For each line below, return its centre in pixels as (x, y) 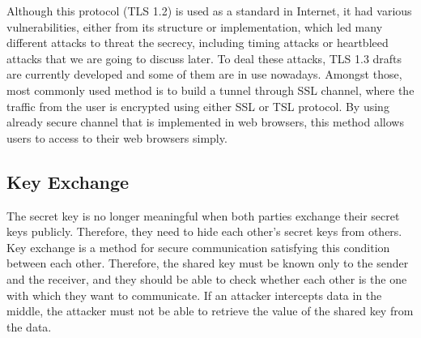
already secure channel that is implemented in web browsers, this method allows (205, 122)
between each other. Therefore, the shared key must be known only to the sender (208, 263)
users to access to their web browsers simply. (117, 137)
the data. (29, 326)
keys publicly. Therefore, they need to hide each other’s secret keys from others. (204, 231)
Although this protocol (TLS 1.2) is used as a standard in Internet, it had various (209, 11)
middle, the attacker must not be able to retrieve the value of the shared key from (210, 311)
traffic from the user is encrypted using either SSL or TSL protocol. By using (198, 106)
